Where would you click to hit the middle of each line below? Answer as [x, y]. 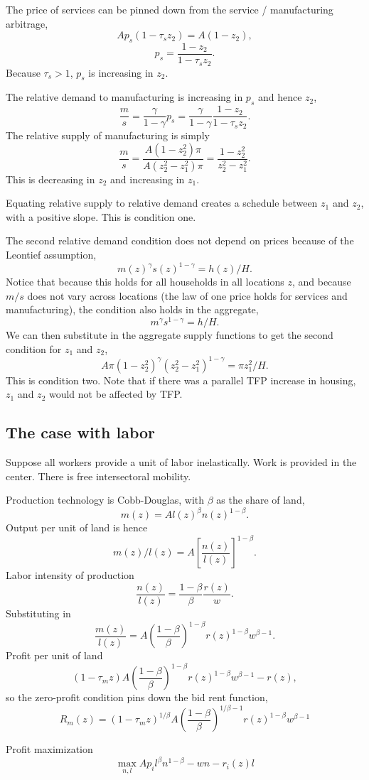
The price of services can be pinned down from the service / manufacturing [170, 9]
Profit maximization [49, 749]
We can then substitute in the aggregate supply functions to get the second [170, 334]
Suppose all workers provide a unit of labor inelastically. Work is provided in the [181, 462]
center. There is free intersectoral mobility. [98, 476]
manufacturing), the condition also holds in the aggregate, [132, 309]
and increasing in [148, 179]
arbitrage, [27, 23]
